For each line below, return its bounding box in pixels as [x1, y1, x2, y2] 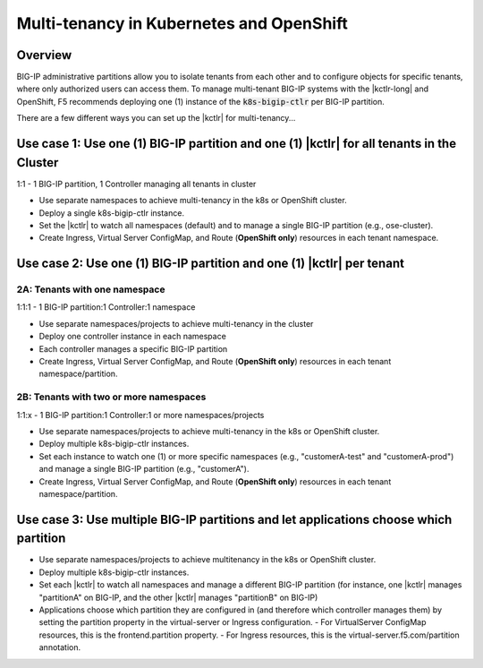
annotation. [38, 642, 80, 653]
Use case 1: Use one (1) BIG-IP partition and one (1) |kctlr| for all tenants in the [16, 136, 456, 151]
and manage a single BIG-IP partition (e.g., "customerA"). [38, 464, 250, 475]
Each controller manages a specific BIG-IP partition [38, 343, 228, 354]
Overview [16, 47, 72, 63]
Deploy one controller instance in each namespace [38, 331, 227, 342]
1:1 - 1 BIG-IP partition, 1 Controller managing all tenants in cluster [16, 178, 257, 189]
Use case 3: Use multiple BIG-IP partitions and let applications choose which [16, 511, 453, 527]
